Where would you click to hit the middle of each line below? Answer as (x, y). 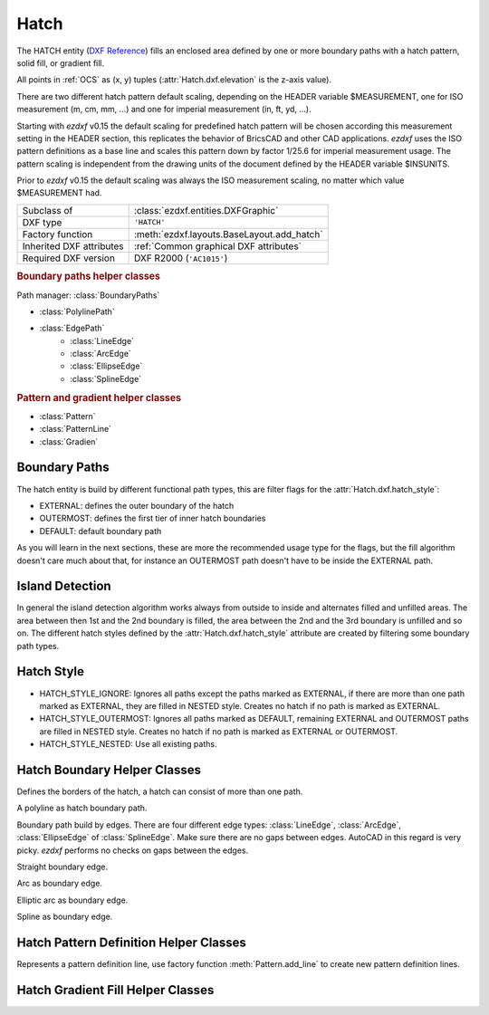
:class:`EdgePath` (72, 328)
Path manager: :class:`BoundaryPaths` (88, 295)
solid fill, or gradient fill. (61, 62)
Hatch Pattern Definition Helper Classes (131, 942)
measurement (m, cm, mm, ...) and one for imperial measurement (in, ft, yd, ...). (164, 110)
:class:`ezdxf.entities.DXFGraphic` (206, 210)
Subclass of (48, 210)
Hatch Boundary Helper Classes (109, 770)
